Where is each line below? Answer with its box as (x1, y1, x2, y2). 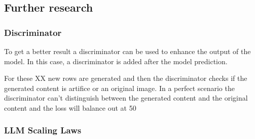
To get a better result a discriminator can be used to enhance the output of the (4, 46, 251, 56)
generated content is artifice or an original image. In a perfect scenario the (4, 82, 235, 93)
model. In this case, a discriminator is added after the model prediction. (4, 56, 228, 66)
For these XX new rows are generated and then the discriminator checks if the (4, 73, 247, 83)
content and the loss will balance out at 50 (4, 102, 136, 113)
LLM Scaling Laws (4, 124, 82, 136)
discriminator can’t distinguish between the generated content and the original (4, 92, 248, 103)
